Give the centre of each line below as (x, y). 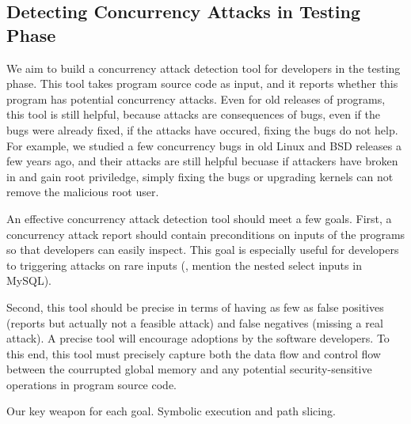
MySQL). (29, 280)
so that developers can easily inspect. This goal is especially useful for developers (203, 250)
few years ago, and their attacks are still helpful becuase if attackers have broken (202, 161)
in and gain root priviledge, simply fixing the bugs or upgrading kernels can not (200, 176)
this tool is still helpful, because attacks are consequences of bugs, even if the (193, 114)
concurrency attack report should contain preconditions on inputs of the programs (206, 234)
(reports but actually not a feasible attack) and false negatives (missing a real (195, 322)
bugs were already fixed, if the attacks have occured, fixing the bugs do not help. (202, 129)
